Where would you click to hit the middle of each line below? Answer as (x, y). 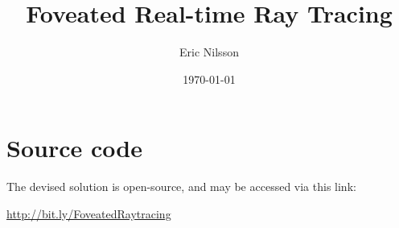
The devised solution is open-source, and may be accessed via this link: (181, 187)
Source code (74, 148)
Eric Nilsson (209, 52)
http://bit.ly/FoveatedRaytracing (89, 213)
